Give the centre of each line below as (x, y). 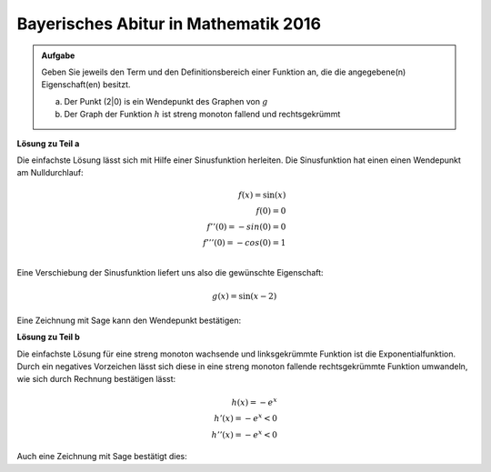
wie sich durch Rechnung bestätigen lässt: (96, 379)
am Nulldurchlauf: (50, 173)
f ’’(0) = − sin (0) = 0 (246, 227)
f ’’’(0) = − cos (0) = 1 (245, 243)
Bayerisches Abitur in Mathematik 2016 (169, 24)
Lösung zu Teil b (49, 337)
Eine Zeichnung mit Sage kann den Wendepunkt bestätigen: (129, 320)
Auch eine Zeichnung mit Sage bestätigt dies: (102, 457)
